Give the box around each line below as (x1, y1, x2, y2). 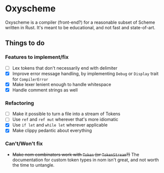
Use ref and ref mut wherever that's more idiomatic (12, 117, 119, 123)
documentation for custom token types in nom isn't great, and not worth (12, 157, 159, 163)
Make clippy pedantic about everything (12, 128, 92, 133)
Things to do (5, 39, 45, 47)
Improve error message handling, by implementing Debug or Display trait (12, 70, 159, 77)
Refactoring (5, 99, 35, 106)
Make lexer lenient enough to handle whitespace (12, 81, 111, 87)
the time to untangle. (12, 162, 55, 168)
